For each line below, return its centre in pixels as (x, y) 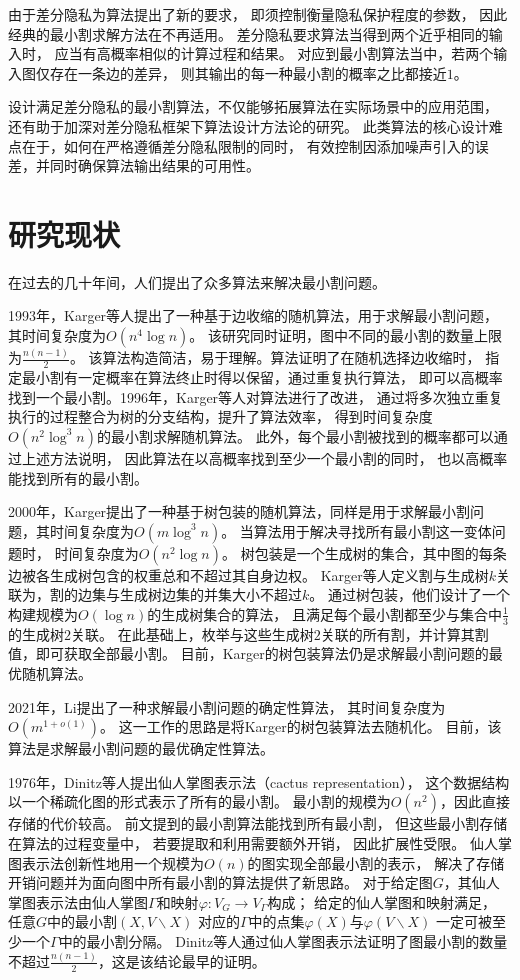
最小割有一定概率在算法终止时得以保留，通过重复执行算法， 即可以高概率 (262, 377)
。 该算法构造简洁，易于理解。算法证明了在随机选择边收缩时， (275, 357)
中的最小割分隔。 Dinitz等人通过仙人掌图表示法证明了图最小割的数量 (283, 940)
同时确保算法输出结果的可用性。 (154, 165)
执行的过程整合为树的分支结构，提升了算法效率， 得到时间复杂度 (220, 416)
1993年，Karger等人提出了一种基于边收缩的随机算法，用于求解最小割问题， (253, 315)
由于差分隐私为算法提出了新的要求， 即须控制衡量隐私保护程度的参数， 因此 (258, 14)
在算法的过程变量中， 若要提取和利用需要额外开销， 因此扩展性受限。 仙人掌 (260, 842)
